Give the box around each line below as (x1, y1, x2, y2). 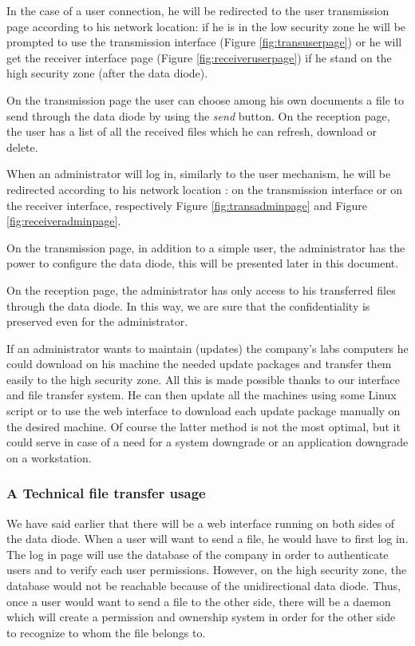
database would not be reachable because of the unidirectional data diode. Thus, (6, 577, 401, 594)
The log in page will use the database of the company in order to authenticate (6, 545, 389, 562)
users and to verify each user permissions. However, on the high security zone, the (6, 561, 407, 578)
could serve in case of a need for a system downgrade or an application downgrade (6, 434, 409, 450)
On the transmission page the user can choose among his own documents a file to (6, 91, 404, 108)
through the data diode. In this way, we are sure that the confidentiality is (6, 297, 370, 314)
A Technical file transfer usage (6, 483, 206, 503)
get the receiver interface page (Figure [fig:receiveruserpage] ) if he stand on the (6, 49, 392, 65)
